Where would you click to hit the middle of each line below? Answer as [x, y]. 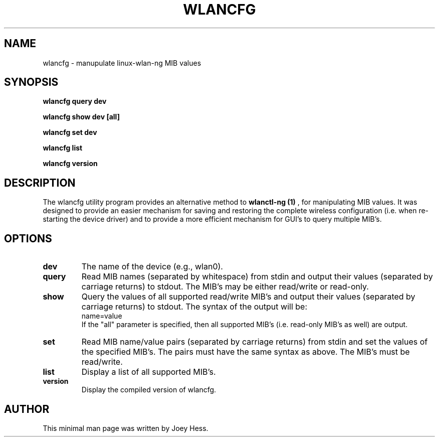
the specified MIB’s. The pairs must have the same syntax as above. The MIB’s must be [246, 352]
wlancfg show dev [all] [81, 117]
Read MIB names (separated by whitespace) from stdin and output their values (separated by [257, 277]
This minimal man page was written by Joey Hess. [126, 428]
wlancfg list [63, 148]
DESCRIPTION [40, 183]
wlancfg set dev [70, 132]
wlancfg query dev [75, 101]
